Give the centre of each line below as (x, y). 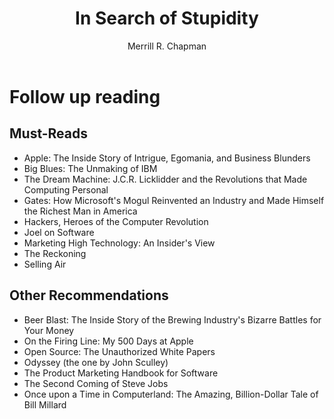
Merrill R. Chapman (167, 46)
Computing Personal (66, 189)
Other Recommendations (89, 295)
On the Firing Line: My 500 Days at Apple (108, 341)
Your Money (49, 330)
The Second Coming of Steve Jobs (96, 383)
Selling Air (45, 264)
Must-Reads (49, 133)
